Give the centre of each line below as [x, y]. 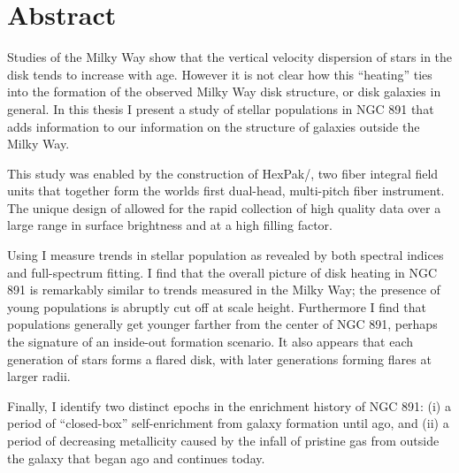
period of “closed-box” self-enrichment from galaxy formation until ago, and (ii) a [228, 423]
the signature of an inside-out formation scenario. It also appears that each [210, 342]
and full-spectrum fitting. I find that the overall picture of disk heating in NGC [222, 272]
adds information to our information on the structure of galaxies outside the [214, 126]
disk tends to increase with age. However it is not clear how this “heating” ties [220, 74]
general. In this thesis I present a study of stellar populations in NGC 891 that [221, 108]
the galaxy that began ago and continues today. [136, 458]
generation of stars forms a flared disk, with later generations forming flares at [219, 359]
